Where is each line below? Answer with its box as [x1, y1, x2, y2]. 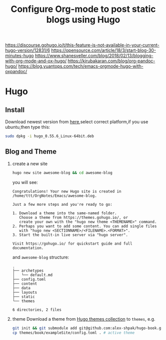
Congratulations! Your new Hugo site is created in [12, 189, 121, 194]
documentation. [12, 245, 44, 251]
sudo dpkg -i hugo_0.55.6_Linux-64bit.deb [5, 134, 94, 139]
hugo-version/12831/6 [5, 47, 51, 53]
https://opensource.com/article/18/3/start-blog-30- [51, 47, 156, 53]
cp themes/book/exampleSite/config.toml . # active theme [12, 330, 135, 335]
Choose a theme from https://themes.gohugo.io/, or [19, 215, 128, 220]
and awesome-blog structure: [12, 254, 69, 260]
